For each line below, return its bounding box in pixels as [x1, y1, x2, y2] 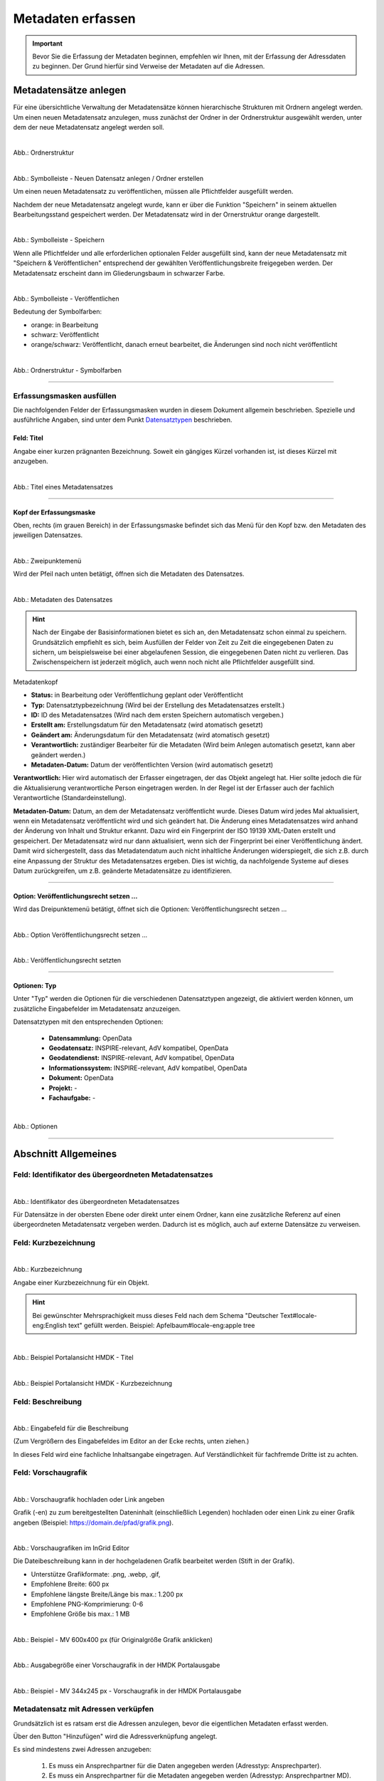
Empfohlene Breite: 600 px [31, 1580, 110, 1589]
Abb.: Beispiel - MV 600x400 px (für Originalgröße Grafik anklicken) [13, 1635, 213, 1644]
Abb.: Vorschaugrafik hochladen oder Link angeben [13, 1495, 165, 1503]
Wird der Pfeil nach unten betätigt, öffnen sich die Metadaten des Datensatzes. [13, 570, 245, 578]
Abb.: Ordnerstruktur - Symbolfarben [13, 365, 122, 374]
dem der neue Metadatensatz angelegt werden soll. [13, 123, 165, 132]
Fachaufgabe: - [48, 1094, 96, 1102]
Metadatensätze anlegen [13, 84, 127, 96]
